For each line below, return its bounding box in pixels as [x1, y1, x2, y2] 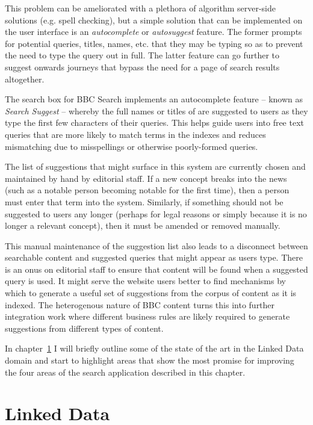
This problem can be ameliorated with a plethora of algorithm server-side [5, 2, 276, 14]
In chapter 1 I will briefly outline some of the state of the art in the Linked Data [5, 342, 304, 355]
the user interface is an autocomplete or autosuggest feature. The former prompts [5, 25, 302, 38]
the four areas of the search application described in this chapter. [5, 365, 246, 378]
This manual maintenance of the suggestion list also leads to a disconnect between [5, 239, 308, 252]
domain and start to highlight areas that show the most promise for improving [5, 354, 294, 367]
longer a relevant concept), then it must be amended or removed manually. [5, 219, 280, 232]
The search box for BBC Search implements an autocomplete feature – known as [5, 93, 303, 105]
